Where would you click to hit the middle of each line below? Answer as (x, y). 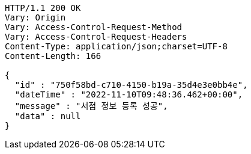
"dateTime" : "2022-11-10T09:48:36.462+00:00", (129, 94)
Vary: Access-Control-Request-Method (94, 27)
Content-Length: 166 (53, 56)
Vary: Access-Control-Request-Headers (96, 37)
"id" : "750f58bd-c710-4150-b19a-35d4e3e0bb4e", (131, 85)
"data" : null (48, 116)
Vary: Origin (35, 17)
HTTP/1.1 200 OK (43, 8)
